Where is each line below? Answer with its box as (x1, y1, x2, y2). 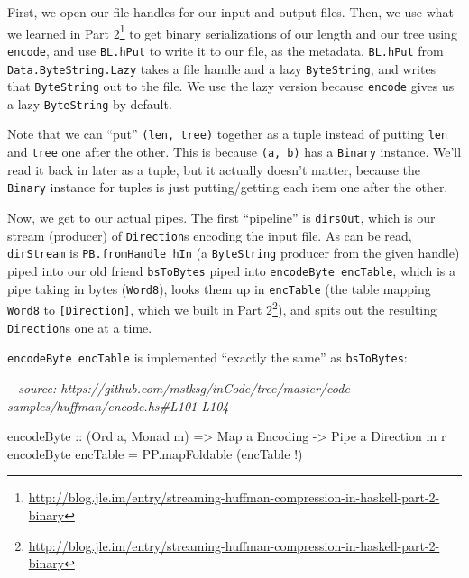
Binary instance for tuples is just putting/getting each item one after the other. (7, 178, 448, 197)
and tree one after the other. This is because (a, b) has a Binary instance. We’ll (7, 142, 462, 161)
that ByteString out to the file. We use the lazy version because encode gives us (7, 77, 455, 96)
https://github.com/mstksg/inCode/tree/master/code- (60, 378, 354, 397)
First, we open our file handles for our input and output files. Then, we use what (7, 3, 454, 21)
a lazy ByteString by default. (7, 94, 172, 113)
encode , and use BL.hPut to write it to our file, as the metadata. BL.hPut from (7, 41, 444, 60)
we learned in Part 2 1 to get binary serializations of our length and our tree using (7, 21, 457, 42)
